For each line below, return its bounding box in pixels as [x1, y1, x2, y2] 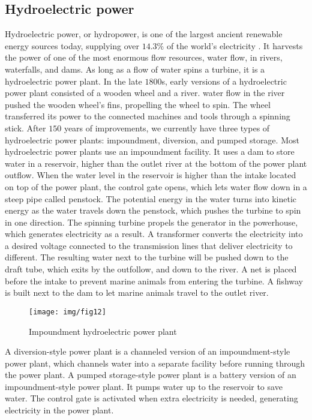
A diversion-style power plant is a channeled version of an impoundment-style [5, 345, 290, 358]
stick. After [5, 121, 46, 134]
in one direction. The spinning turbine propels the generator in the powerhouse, [5, 215, 298, 228]
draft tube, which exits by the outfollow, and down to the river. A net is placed [5, 263, 297, 275]
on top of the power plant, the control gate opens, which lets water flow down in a [5, 180, 307, 193]
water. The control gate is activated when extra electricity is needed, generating [5, 392, 298, 404]
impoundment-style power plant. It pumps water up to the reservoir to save [5, 380, 283, 392]
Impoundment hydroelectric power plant [29, 325, 177, 337]
